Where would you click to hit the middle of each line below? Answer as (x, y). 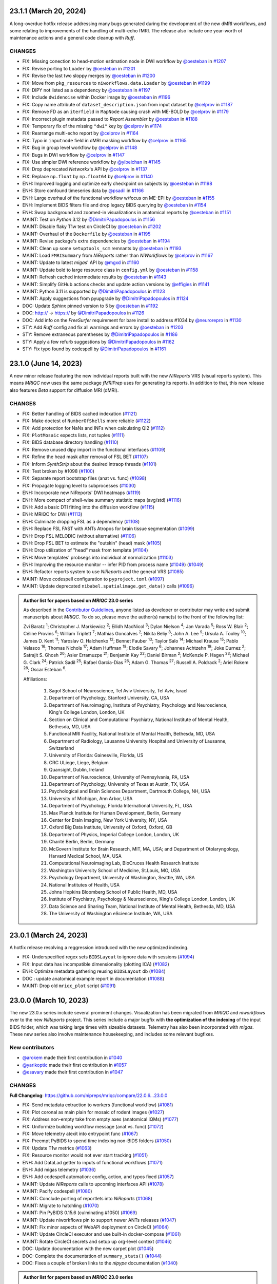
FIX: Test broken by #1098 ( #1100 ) (58, 471)
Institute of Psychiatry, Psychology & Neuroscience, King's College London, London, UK (142, 899)
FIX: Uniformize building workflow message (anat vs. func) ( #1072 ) (93, 1126)
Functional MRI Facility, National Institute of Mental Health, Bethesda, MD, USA (132, 734)
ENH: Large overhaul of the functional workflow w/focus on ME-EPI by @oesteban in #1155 (118, 198)
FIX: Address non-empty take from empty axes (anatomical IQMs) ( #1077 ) (101, 1119)
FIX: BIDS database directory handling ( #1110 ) (71, 442)
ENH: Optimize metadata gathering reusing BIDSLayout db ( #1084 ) (94, 971)
